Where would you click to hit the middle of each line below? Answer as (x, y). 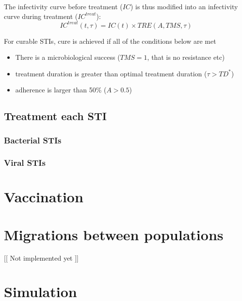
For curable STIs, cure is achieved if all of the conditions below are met (110, 41)
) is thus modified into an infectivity (184, 6)
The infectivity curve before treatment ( (63, 6)
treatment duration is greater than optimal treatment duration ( (111, 73)
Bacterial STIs (33, 140)
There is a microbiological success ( (68, 57)
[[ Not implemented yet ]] (41, 258)
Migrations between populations (114, 235)
